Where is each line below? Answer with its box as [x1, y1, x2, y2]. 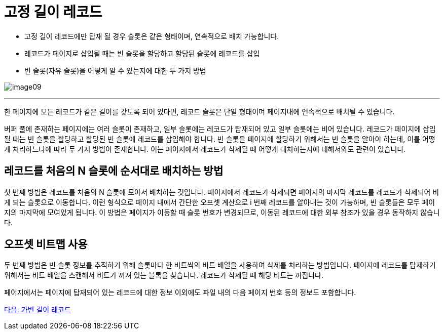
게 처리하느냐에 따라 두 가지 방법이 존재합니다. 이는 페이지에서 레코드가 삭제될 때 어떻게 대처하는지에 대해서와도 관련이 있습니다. [4, 144, 406, 153]
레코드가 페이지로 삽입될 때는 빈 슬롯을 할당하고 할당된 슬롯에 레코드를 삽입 [24, 49, 260, 58]
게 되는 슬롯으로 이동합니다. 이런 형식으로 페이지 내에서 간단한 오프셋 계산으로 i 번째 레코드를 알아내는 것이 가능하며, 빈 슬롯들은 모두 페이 [4, 197, 435, 206]
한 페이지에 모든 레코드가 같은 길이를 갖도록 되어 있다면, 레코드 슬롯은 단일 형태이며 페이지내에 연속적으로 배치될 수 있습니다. [4, 107, 395, 116]
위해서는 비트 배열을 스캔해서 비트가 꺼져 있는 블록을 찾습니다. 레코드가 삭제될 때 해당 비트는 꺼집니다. [4, 271, 323, 280]
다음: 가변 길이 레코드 [4, 305, 71, 314]
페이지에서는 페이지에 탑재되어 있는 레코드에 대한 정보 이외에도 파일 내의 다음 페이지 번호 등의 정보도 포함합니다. [4, 288, 356, 297]
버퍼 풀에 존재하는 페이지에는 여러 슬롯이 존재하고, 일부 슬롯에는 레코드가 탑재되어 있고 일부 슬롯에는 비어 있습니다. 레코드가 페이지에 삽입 [4, 124, 436, 133]
